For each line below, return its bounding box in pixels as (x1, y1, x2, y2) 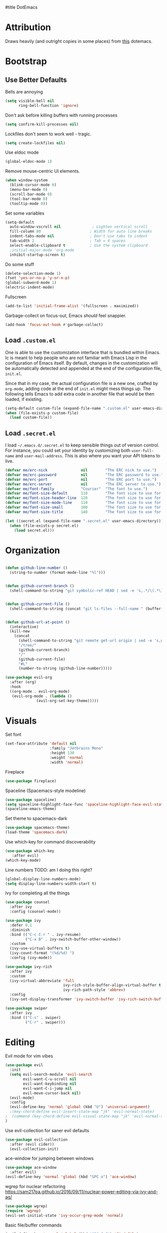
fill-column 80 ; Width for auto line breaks (9, 229, 153, 234)
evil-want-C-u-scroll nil (23, 1077, 77, 1082)
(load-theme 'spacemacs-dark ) (5, 830, 68, 835)
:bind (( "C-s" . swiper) (9, 1015, 61, 1020)
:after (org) (9, 680, 37, 685)
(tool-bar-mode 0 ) (9, 196, 48, 201)
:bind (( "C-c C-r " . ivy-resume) (9, 932, 81, 937)
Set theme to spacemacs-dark (5, 816, 68, 822)
